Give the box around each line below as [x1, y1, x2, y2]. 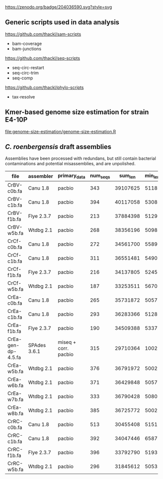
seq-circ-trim [12, 70, 39, 76]
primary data [58, 172, 86, 180]
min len [145, 172, 160, 180]
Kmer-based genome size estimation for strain [5, 108, 149, 116]
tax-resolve [12, 94, 35, 99]
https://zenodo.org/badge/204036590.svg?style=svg [5, 4, 113, 10]
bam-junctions [12, 46, 42, 52]
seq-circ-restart [12, 64, 45, 70]
